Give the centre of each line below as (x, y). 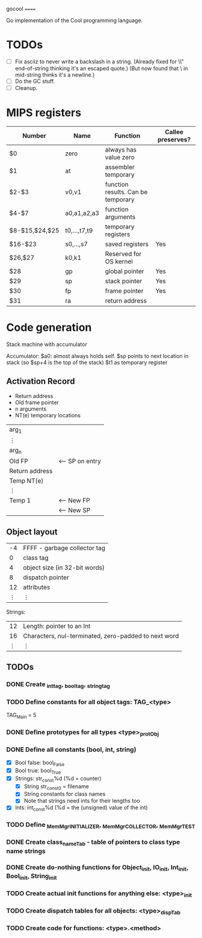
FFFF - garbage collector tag (64, 548)
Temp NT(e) (26, 481)
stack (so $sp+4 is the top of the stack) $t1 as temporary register (87, 362)
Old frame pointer (37, 402)
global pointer (124, 271)
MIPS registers (44, 113)
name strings (26, 851)
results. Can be (126, 192)
